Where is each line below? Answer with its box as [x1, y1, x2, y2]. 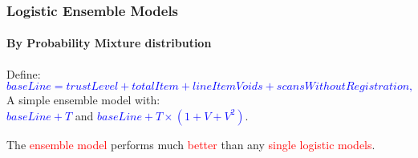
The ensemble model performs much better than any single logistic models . [6, 136, 375, 152]
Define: [6, 65, 41, 82]
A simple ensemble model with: [6, 91, 160, 108]
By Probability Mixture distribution [6, 34, 212, 51]
